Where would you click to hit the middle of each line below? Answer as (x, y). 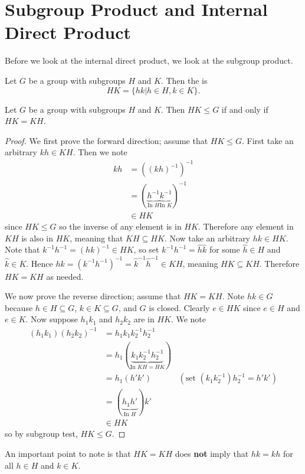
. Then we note (100, 152)
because (19, 307)
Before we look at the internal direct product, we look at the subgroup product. (149, 61)
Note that (22, 249)
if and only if (245, 109)
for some (224, 249)
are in (144, 319)
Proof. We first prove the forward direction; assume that (106, 140)
